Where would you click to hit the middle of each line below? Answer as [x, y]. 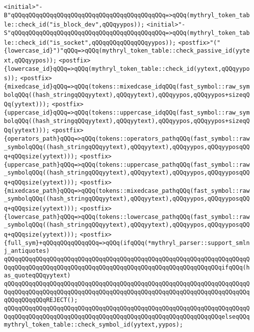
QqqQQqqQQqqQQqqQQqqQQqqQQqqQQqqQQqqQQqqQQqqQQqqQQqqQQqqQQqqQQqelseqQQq [127, 317]
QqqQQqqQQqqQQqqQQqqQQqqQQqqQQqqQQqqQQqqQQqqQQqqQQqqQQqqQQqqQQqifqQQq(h [127, 267]
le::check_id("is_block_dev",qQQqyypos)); [74, 25]
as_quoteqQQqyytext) [38, 276]
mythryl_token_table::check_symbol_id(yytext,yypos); [94, 325]
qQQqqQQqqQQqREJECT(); [41, 300]
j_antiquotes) [27, 251]
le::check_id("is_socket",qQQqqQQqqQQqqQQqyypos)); [90, 43]
